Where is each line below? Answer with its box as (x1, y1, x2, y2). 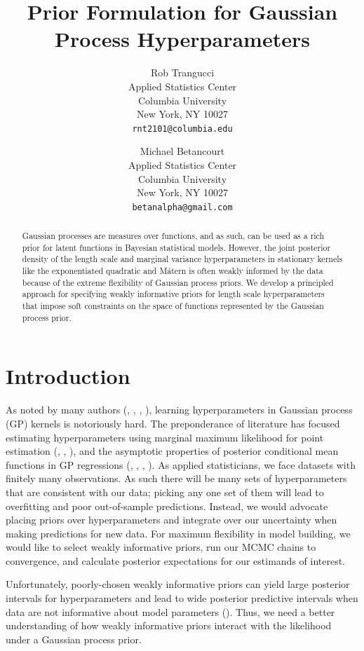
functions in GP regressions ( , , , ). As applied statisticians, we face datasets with (6, 457, 356, 472)
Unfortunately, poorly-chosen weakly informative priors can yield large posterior (6, 577, 350, 591)
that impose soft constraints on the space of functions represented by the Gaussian (22, 300, 324, 312)
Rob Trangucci (150, 65, 215, 80)
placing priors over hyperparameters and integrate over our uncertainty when (6, 512, 337, 527)
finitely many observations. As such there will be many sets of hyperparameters (6, 471, 347, 486)
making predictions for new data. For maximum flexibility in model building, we (6, 526, 351, 540)
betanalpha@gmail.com (132, 202, 233, 212)
